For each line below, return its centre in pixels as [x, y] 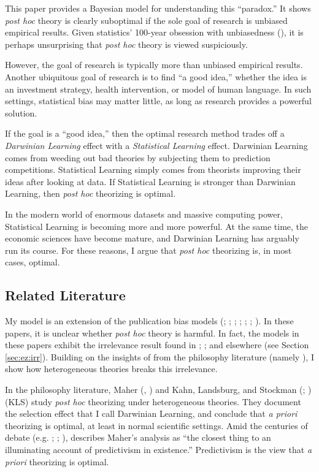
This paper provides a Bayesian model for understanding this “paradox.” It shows [158, 8]
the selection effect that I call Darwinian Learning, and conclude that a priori [151, 413]
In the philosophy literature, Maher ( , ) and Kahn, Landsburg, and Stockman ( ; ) [158, 390]
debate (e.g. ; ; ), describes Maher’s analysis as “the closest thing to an [138, 437]
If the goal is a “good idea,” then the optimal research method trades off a [145, 133]
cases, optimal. [33, 262]
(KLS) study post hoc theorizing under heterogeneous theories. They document [153, 401]
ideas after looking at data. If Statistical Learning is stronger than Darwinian [150, 181]
